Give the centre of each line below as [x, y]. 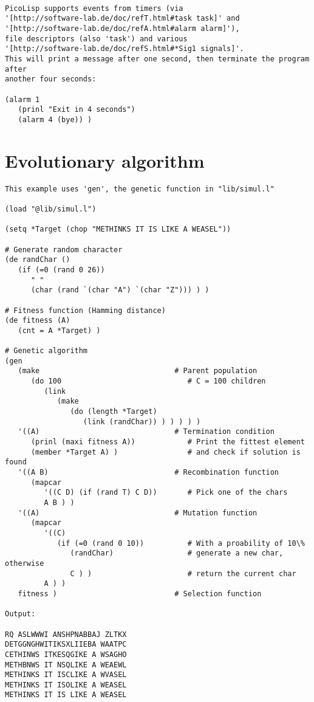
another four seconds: [51, 79]
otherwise [25, 563]
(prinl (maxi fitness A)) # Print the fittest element [168, 442]
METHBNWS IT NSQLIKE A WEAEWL [66, 665]
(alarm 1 [22, 99]
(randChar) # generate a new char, [177, 553]
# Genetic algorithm [46, 351]
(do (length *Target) [114, 412]
